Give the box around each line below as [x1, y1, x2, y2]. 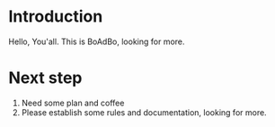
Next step [8, 68, 83, 88]
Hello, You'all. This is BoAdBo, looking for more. [8, 36, 185, 47]
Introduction [8, 6, 103, 27]
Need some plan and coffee [21, 97, 125, 108]
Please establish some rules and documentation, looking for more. [21, 106, 267, 118]
